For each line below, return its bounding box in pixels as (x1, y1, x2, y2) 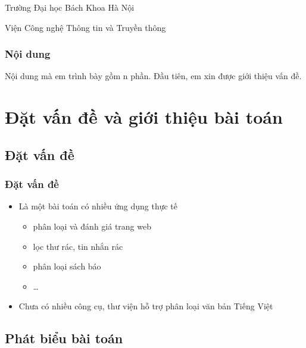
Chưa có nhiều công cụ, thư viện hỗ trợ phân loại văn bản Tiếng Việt (18, 300, 273, 312)
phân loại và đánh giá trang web (33, 220, 151, 232)
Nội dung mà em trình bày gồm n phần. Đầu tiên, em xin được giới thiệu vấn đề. (5, 70, 302, 82)
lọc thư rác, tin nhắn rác (33, 240, 123, 252)
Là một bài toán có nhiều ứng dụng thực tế (18, 200, 178, 212)
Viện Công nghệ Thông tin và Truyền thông (5, 21, 166, 33)
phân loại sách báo (33, 260, 101, 272)
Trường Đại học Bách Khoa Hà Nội (5, 1, 135, 13)
